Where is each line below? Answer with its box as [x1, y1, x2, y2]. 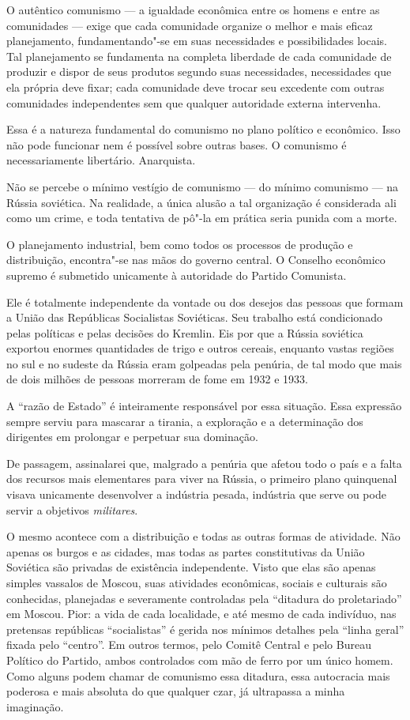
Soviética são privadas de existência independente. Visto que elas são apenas [6, 559, 376, 575]
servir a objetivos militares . [6, 501, 138, 518]
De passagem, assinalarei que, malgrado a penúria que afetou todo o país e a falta [6, 454, 402, 471]
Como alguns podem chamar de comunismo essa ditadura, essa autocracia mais [6, 667, 390, 684]
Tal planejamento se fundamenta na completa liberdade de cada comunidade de [6, 47, 392, 64]
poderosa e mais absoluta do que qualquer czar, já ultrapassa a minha [6, 683, 345, 699]
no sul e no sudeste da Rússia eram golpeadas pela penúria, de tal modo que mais [6, 355, 402, 371]
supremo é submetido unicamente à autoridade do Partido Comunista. [6, 266, 347, 283]
